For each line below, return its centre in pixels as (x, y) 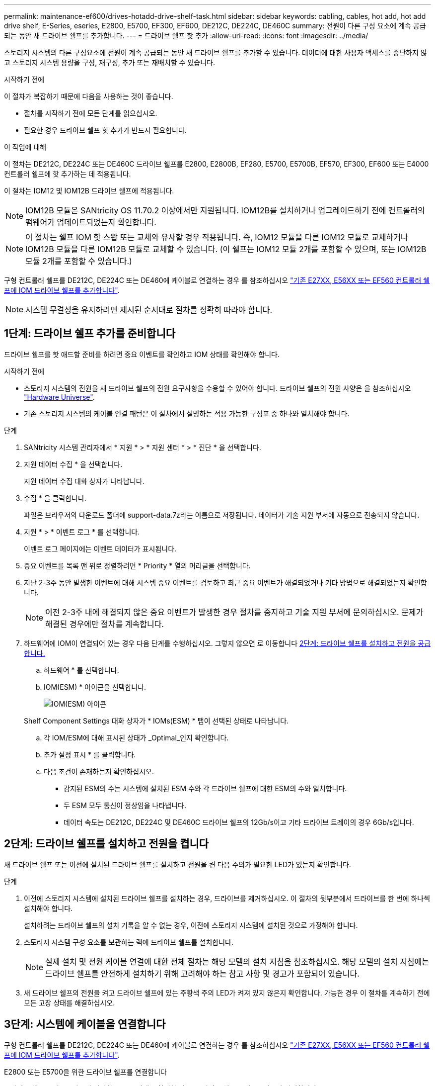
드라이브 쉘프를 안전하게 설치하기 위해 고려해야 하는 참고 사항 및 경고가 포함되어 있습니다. (202, 973)
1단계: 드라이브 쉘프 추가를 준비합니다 (90, 334)
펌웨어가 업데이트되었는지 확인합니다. (91, 222)
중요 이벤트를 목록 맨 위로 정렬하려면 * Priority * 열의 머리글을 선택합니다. (137, 565)
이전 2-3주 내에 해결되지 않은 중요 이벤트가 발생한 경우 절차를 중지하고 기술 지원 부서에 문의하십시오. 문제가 (234, 612)
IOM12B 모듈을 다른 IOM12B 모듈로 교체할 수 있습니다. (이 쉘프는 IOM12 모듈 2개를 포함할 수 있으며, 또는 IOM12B (226, 249)
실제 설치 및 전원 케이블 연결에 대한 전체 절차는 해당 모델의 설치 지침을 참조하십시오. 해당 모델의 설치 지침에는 (237, 961)
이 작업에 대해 (25, 147)
